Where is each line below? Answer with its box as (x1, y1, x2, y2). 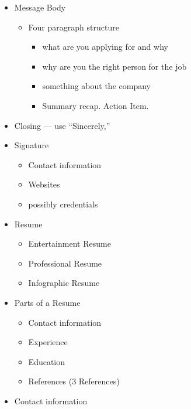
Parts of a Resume (14, 296, 81, 308)
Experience (28, 336, 68, 348)
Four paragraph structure (28, 21, 119, 33)
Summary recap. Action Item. (42, 99, 149, 111)
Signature (14, 139, 49, 151)
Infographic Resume (28, 277, 100, 289)
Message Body (14, 1, 66, 13)
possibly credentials (28, 197, 98, 210)
